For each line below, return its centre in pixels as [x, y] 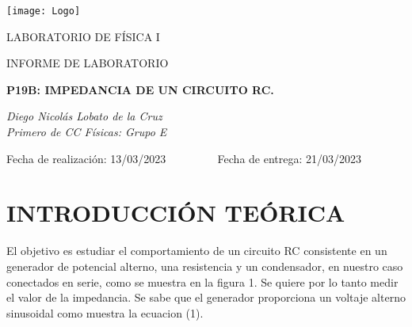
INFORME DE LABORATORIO [88, 63]
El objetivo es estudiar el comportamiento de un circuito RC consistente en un [197, 251]
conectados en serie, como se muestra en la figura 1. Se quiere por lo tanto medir [202, 281]
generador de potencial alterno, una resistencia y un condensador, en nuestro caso [205, 266]
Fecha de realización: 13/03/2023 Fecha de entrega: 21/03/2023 [184, 158]
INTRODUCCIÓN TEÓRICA [176, 213]
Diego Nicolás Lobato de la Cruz [84, 116]
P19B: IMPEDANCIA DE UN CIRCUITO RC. [140, 89]
